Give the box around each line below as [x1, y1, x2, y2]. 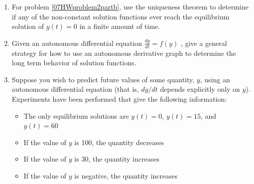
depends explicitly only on [160, 84, 240, 94]
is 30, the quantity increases [74, 154, 159, 164]
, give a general [181, 37, 227, 48]
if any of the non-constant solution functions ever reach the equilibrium [11, 11, 230, 21]
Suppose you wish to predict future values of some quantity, [11, 74, 195, 84]
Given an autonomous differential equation [11, 37, 142, 48]
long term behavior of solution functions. [11, 57, 136, 68]
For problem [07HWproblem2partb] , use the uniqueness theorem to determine [11, 1, 249, 11]
